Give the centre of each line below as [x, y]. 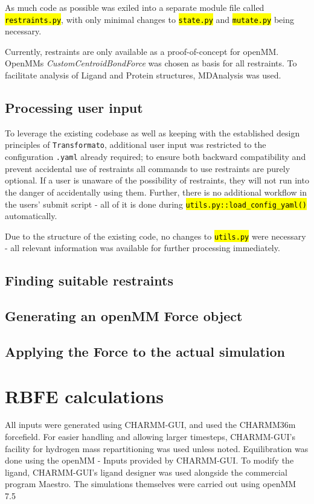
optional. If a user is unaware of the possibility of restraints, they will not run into [157, 180]
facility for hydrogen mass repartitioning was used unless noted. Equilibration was [157, 448]
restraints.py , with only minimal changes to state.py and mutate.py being [149, 19]
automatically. [31, 216]
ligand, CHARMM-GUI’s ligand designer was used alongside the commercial [146, 472]
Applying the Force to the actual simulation [145, 351]
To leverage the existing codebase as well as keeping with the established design [152, 132]
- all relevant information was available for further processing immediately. [143, 248]
